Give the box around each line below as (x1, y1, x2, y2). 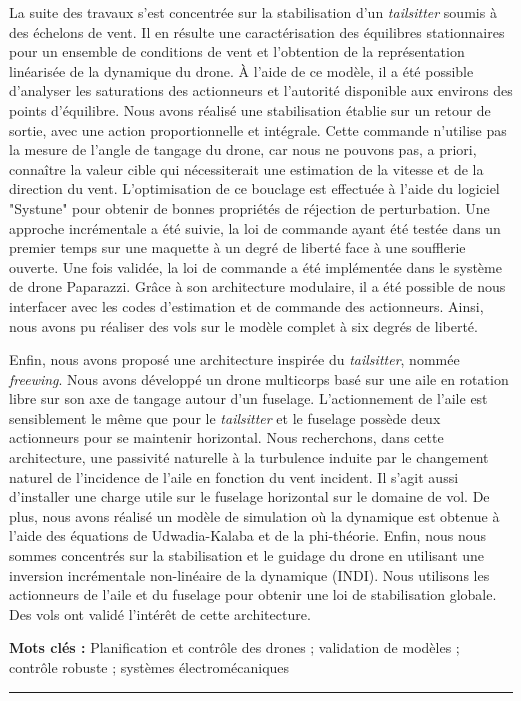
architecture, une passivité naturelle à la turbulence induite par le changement (9, 447, 489, 468)
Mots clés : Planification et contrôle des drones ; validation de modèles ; (9, 637, 460, 658)
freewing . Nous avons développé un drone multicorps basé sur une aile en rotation (9, 368, 509, 389)
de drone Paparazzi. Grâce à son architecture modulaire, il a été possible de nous (9, 276, 506, 297)
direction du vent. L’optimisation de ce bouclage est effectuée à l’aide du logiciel (9, 178, 500, 199)
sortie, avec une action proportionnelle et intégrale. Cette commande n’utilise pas (9, 119, 507, 140)
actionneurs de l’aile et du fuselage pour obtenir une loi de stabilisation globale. (9, 584, 497, 605)
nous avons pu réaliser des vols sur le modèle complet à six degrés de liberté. (9, 315, 478, 336)
